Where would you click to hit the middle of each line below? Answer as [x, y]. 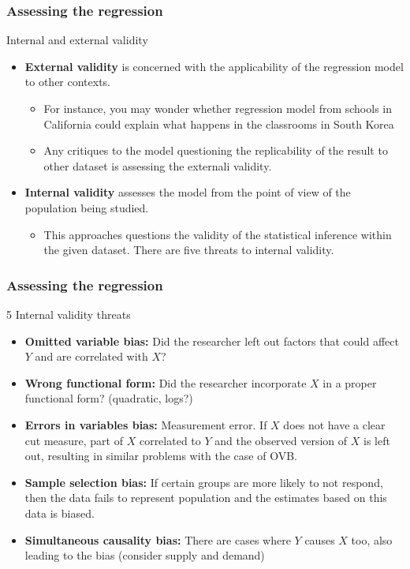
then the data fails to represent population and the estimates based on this [206, 498]
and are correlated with [91, 356]
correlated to [170, 440]
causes [320, 539]
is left [377, 440]
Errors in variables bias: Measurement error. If [146, 424]
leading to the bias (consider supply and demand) [145, 555]
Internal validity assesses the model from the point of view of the [188, 192]
